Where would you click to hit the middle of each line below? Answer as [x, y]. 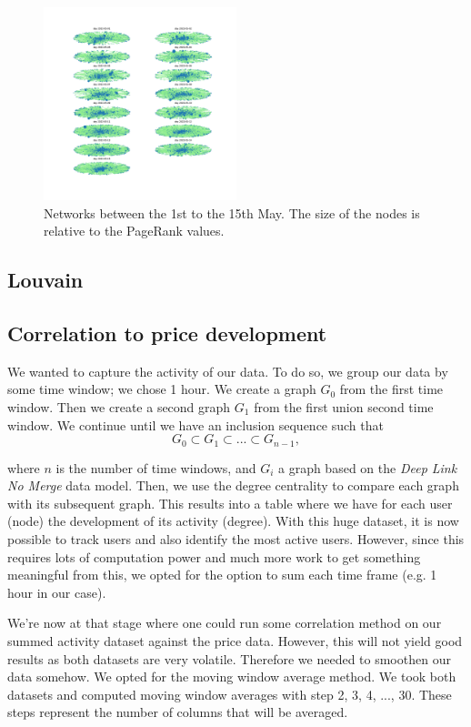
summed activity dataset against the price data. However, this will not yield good [235, 640]
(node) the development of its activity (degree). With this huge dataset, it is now [233, 521]
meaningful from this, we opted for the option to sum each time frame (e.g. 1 [222, 575]
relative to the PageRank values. [134, 231]
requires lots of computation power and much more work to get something [214, 556]
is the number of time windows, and [156, 467]
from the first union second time [344, 406]
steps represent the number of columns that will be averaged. [178, 712]
